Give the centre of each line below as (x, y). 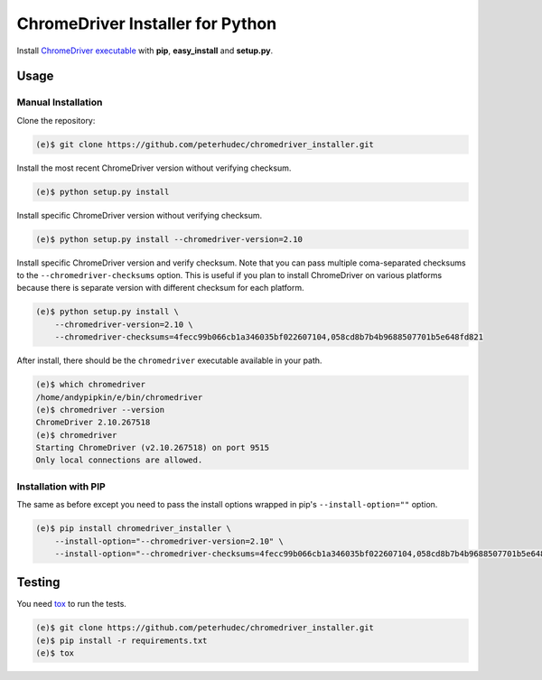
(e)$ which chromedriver (91, 385)
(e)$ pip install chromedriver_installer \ (134, 529)
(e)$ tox (55, 653)
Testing (38, 582)
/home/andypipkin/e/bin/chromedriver (119, 397)
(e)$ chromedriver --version (100, 410)
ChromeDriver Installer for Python (147, 23)
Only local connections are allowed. (119, 460)
